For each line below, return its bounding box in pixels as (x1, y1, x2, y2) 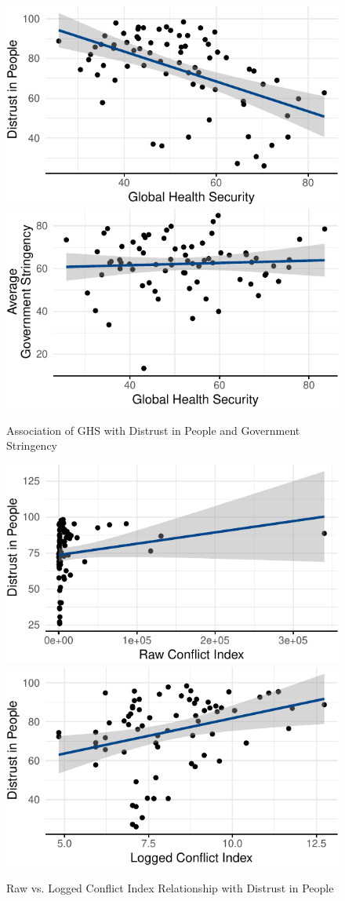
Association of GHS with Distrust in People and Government (6, 421, 300, 438)
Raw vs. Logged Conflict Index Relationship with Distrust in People (6, 880, 334, 896)
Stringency (6, 437, 58, 454)
